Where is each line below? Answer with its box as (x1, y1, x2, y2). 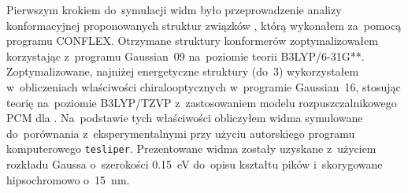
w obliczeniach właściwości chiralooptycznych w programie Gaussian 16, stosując (6, 78, 401, 95)
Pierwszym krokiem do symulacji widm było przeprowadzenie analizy (6, 2, 342, 17)
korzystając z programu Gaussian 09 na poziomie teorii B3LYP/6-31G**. (6, 47, 365, 64)
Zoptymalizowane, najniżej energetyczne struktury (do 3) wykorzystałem (6, 63, 359, 80)
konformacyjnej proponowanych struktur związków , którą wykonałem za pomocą (6, 17, 402, 33)
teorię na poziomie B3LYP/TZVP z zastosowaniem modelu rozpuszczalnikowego (6, 94, 397, 110)
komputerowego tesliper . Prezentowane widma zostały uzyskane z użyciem (6, 140, 376, 157)
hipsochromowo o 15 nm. (6, 171, 130, 187)
